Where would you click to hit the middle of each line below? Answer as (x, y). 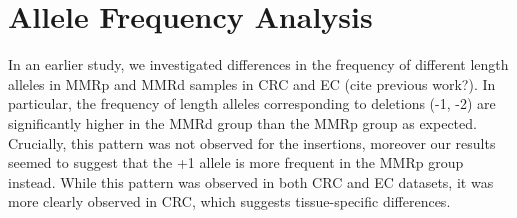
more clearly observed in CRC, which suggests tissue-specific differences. (229, 201)
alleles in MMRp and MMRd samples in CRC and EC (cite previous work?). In (252, 83)
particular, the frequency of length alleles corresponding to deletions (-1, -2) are (252, 103)
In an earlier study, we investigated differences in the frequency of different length (258, 64)
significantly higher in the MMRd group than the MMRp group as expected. (242, 122)
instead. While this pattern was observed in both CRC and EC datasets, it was (251, 181)
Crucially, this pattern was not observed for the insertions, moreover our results (252, 142)
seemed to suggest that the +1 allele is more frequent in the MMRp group (236, 162)
